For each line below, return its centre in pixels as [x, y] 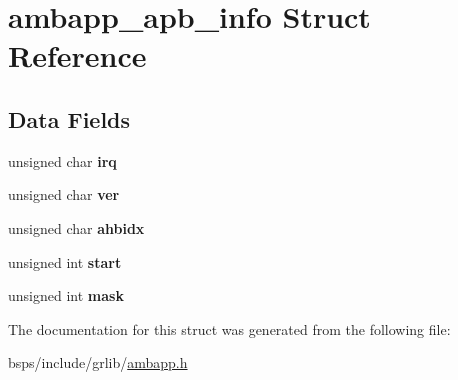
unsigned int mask [66, 295]
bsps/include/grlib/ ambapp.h [98, 362]
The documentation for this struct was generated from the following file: [229, 328]
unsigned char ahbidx [76, 227]
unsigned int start [65, 261]
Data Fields [69, 118]
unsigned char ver [64, 194]
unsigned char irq [62, 160]
